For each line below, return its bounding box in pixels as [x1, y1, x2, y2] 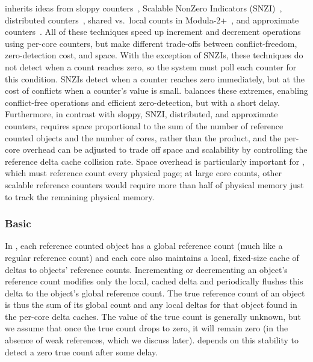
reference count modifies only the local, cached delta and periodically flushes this [5, 275, 303, 287]
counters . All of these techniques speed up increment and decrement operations [5, 25, 301, 38]
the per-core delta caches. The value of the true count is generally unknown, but [5, 310, 301, 322]
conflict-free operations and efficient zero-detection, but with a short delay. [5, 96, 280, 108]
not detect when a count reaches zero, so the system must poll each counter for [5, 60, 297, 73]
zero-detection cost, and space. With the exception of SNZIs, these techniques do [5, 49, 303, 61]
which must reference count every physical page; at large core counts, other [5, 167, 282, 179]
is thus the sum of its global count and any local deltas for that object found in [5, 298, 297, 311]
